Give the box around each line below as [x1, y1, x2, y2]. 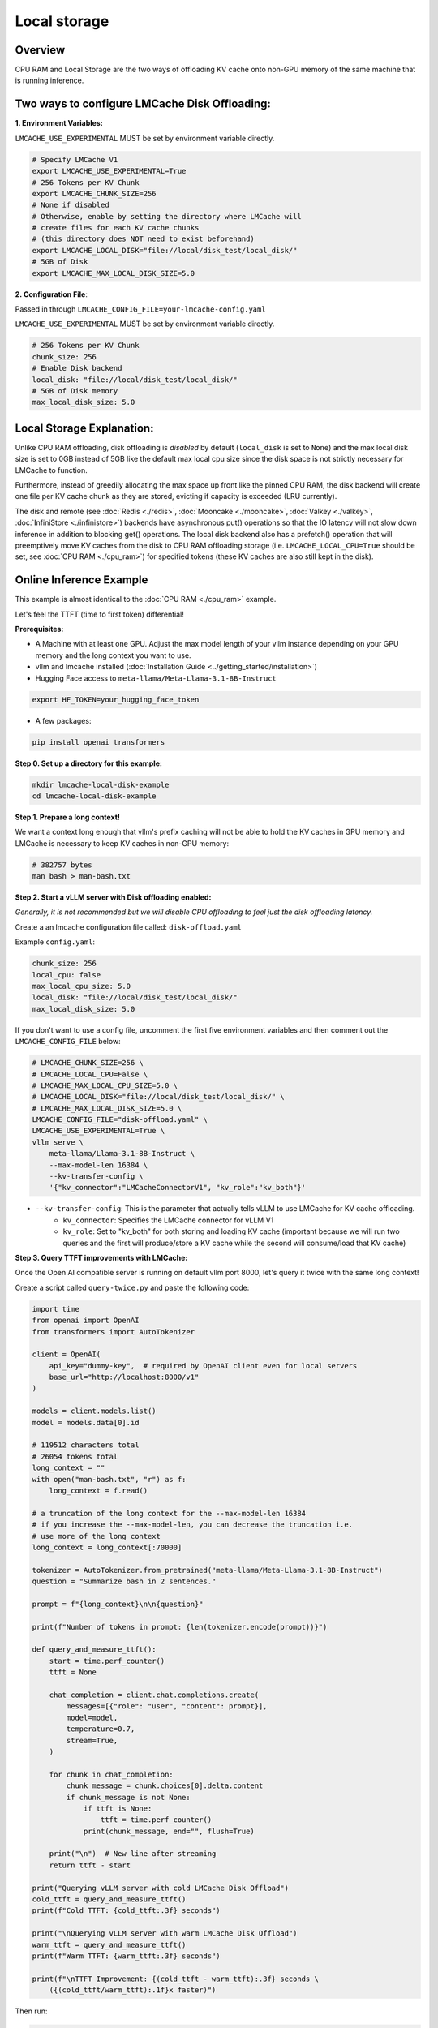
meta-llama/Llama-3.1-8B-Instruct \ [49, 1149, 195, 1158]
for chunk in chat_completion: [49, 1769, 174, 1779]
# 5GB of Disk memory [32, 386, 118, 395]
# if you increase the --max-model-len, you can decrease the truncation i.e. [32, 1520, 353, 1529]
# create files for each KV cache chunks [32, 223, 200, 233]
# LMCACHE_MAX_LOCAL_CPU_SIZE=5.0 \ [32, 1081, 178, 1090]
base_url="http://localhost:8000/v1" [49, 1373, 200, 1382]
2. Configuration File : [15, 289, 88, 299]
